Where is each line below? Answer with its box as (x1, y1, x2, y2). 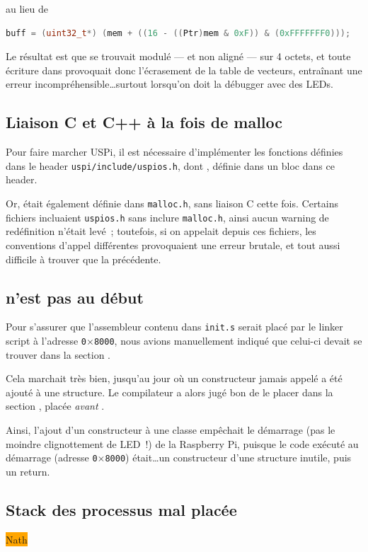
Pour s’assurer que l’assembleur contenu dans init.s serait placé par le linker (6, 319, 343, 334)
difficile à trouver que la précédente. (6, 251, 161, 266)
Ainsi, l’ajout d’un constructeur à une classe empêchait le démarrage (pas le (6, 422, 335, 437)
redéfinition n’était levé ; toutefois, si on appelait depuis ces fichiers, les (6, 224, 316, 238)
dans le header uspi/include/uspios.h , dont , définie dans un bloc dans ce (6, 158, 335, 173)
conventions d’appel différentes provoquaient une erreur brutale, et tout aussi (6, 237, 340, 252)
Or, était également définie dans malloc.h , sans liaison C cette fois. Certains (6, 196, 339, 211)
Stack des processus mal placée (6, 498, 237, 520)
